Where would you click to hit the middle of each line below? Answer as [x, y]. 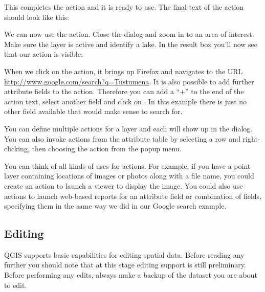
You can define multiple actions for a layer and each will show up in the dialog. [128, 128]
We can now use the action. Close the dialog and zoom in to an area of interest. [129, 34]
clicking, [17, 149]
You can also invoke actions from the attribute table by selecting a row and [122, 138]
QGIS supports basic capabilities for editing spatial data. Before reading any [124, 254]
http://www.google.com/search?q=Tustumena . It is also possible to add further [129, 81]
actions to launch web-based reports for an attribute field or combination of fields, [133, 196]
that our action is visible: [43, 54]
